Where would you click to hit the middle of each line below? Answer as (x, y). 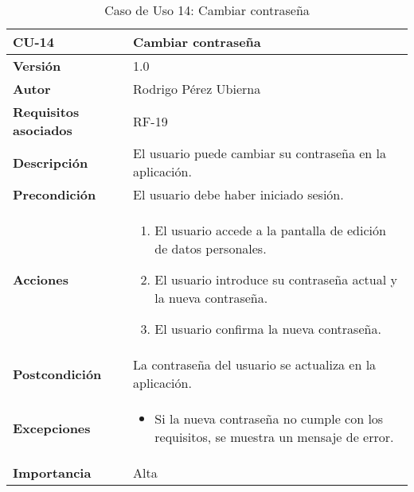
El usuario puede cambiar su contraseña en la (260, 153)
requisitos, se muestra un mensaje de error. (274, 437)
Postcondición (57, 374)
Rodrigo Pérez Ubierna (197, 89)
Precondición (55, 194)
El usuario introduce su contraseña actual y (276, 279)
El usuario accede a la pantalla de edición (270, 230)
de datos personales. (211, 248)
